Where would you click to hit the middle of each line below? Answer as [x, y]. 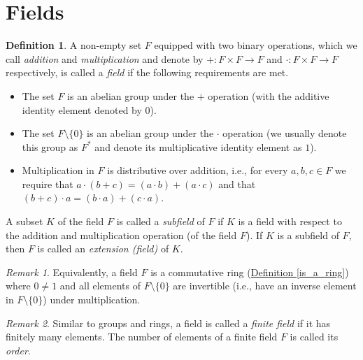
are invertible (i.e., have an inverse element [265, 286]
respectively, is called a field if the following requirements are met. [147, 72]
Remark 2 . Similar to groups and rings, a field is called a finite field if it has [168, 323]
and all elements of [100, 286]
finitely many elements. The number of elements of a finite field [142, 337]
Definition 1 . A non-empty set [74, 45]
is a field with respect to [290, 221]
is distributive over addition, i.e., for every [198, 170]
